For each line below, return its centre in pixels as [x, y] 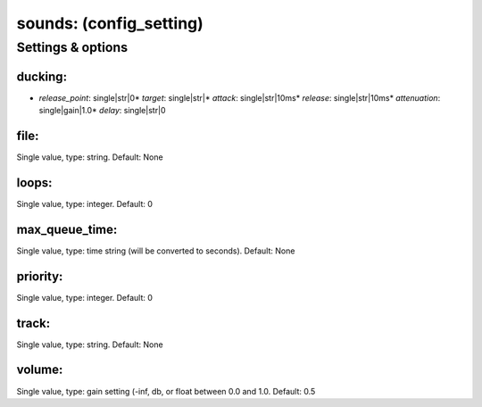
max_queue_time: [67, 229]
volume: [40, 370]
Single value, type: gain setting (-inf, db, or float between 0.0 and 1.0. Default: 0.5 [166, 391]
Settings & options [72, 47]
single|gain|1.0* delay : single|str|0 [102, 111]
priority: [40, 276]
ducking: [42, 76]
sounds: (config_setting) [110, 23]
